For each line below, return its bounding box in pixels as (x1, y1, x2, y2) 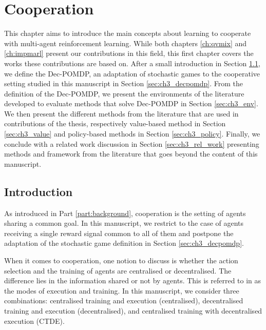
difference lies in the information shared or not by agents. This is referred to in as (4, 275, 261, 286)
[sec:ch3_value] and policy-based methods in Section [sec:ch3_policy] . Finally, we (4, 128, 260, 139)
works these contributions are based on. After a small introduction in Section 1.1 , (4, 57, 260, 68)
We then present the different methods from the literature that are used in (4, 108, 239, 119)
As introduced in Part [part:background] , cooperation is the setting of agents (4, 207, 246, 218)
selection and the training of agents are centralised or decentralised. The (4, 265, 232, 276)
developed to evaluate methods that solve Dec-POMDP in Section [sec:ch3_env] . (4, 98, 258, 109)
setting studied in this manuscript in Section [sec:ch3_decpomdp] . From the (4, 78, 243, 89)
